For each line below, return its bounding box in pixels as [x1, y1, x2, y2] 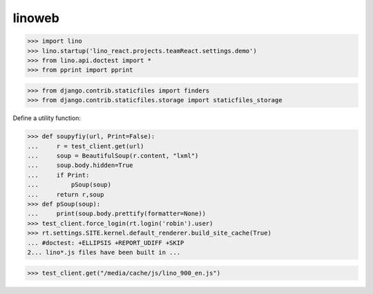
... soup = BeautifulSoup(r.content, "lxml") [27, 152, 199, 160]
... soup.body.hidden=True [27, 161, 134, 169]
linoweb [12, 10, 60, 26]
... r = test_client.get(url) [27, 142, 144, 150]
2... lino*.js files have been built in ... [27, 248, 181, 256]
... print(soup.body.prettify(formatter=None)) [27, 210, 207, 217]
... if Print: [27, 171, 90, 179]
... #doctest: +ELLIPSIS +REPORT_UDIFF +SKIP [27, 239, 184, 246]
